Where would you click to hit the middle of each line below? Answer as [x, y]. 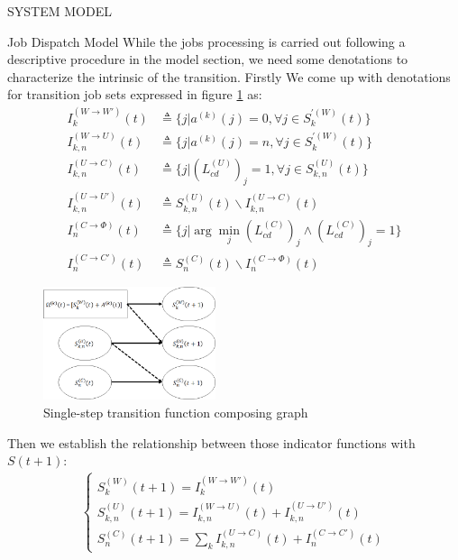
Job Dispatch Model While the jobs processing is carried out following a [206, 41]
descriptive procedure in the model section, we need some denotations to [208, 59]
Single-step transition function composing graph [176, 412]
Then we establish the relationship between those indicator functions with [211, 442]
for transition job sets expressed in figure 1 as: [135, 94]
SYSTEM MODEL [60, 11]
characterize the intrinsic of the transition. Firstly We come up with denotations [229, 76]
